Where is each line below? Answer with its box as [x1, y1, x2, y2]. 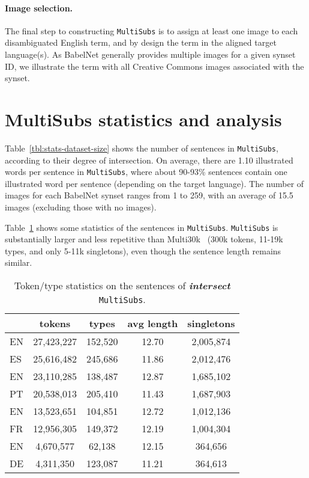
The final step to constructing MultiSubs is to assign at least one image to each [5, 24, 298, 37]
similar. [5, 256, 32, 269]
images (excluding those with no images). [5, 201, 157, 213]
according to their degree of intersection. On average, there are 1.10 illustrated [5, 153, 293, 166]
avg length [127, 316, 178, 331]
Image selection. [5, 1, 73, 14]
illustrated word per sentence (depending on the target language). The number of [5, 177, 304, 189]
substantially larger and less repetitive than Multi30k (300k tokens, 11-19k [5, 233, 283, 245]
